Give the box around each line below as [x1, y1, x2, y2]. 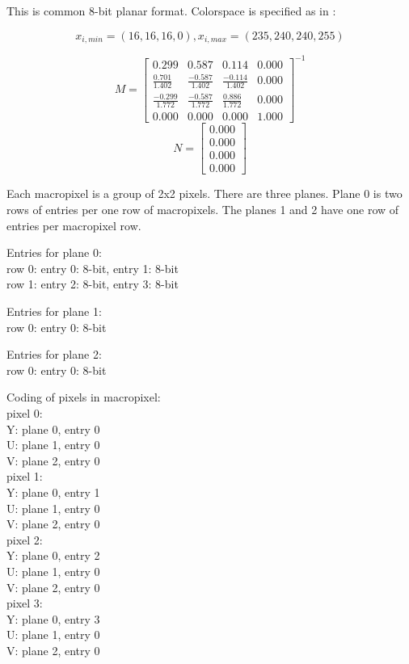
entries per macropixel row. [6, 216, 141, 233]
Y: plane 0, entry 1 [6, 483, 100, 500]
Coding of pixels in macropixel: [6, 389, 161, 406]
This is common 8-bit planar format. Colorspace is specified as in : [6, 2, 336, 19]
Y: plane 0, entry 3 [6, 610, 100, 627]
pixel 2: [6, 531, 43, 548]
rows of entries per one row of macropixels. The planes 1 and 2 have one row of [6, 201, 399, 218]
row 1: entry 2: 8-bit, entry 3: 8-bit [6, 275, 179, 292]
